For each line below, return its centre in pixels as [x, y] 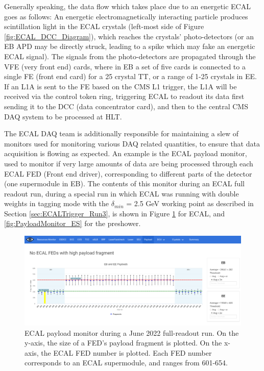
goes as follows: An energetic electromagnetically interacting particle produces [126, 16]
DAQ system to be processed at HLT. [63, 116]
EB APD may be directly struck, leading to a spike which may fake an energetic [130, 46]
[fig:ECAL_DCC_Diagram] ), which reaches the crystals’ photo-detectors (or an [129, 36]
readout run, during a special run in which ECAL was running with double [122, 193]
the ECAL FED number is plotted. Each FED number [126, 352]
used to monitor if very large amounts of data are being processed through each [129, 163]
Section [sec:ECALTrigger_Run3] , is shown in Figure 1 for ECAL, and [115, 213]
